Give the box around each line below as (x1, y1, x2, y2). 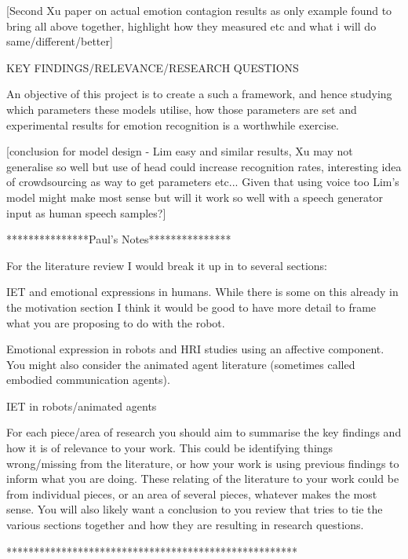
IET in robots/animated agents (6, 397, 157, 414)
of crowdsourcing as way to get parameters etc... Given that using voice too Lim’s (6, 174, 399, 190)
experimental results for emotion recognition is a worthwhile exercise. (6, 116, 340, 133)
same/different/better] (6, 33, 113, 49)
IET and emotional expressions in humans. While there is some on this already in (6, 283, 399, 300)
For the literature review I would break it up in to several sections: (6, 257, 327, 273)
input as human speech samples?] (6, 204, 166, 221)
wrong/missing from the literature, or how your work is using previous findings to (6, 455, 399, 471)
